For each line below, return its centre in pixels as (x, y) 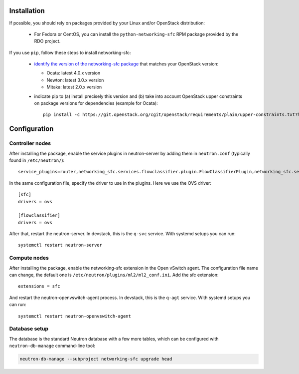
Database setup (29, 329)
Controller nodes (30, 143)
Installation (27, 11)
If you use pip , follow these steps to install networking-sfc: (70, 52)
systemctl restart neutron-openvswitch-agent (75, 316)
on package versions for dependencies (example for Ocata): (96, 103)
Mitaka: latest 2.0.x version (74, 87)
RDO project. (47, 41)
